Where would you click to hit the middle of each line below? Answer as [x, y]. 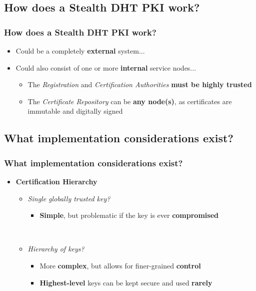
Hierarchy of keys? [56, 249]
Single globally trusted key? [69, 198]
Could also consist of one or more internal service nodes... [106, 67]
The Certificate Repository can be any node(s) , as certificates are [130, 101]
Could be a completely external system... [80, 51]
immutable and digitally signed [75, 111]
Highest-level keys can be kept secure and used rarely [126, 282]
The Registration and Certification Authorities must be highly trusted [140, 84]
